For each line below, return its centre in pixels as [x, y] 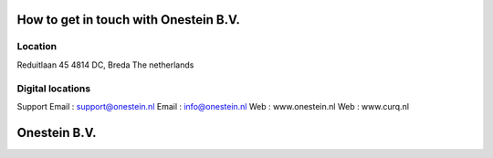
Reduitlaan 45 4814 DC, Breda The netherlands [105, 65]
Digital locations [54, 89]
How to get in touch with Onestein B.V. [129, 20]
